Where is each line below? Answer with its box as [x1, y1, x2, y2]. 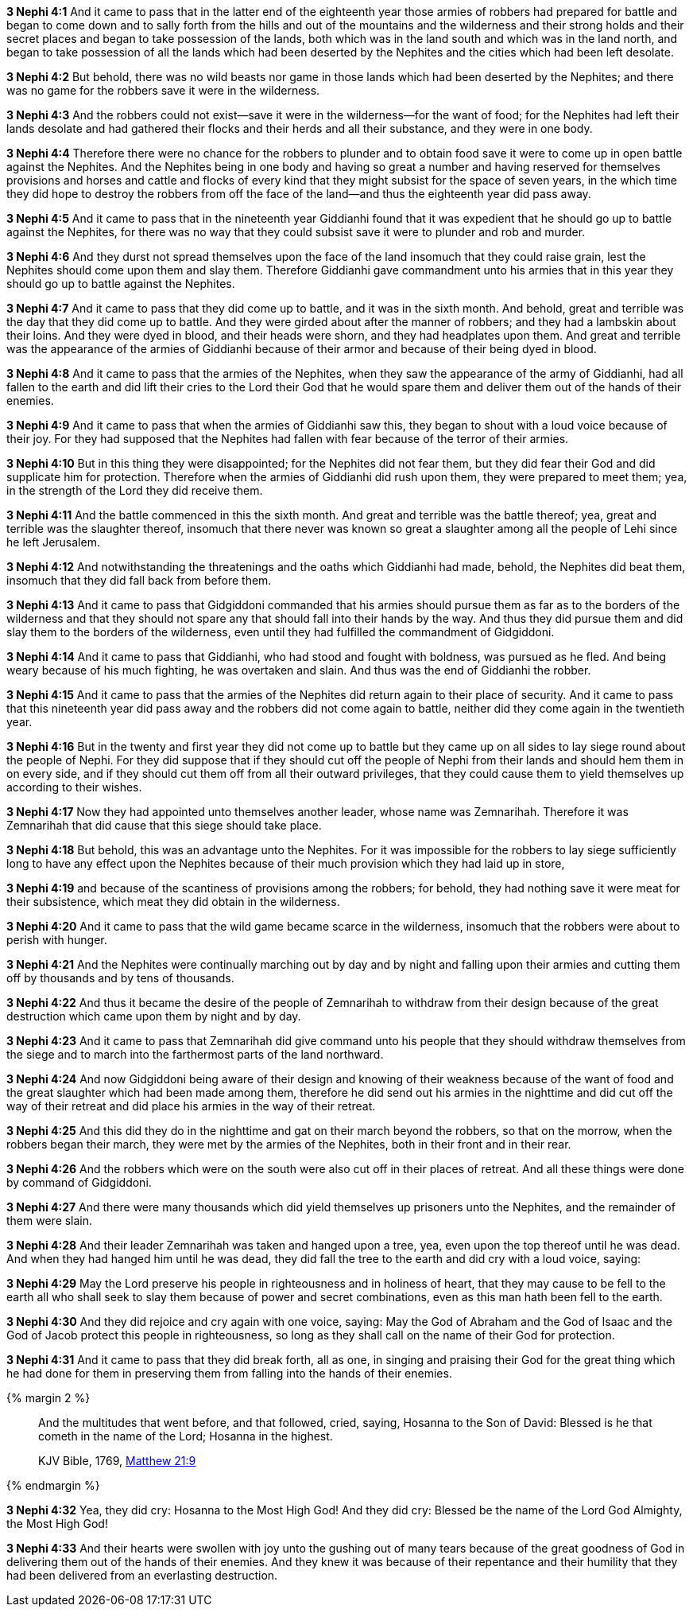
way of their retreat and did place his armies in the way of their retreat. [6, 1099, 376, 1113]
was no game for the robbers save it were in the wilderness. [6, 84, 320, 97]
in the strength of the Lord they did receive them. [6, 484, 263, 497]
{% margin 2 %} [6, 1391, 91, 1405]
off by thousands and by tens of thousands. [6, 971, 234, 985]
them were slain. [6, 1214, 93, 1227]
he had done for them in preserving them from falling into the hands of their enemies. [6, 1366, 452, 1380]
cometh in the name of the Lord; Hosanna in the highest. [38, 1429, 333, 1443]
